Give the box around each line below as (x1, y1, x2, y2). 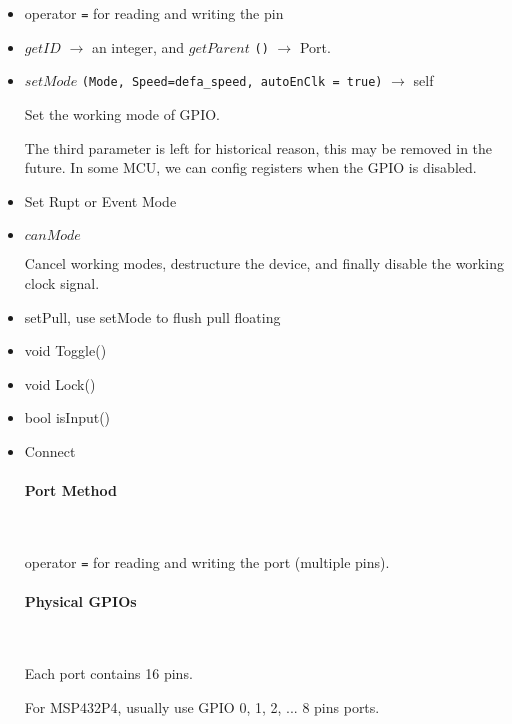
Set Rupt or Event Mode (24, 190, 177, 211)
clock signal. (24, 272, 100, 293)
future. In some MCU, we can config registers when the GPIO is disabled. (24, 157, 477, 178)
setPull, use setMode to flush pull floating (24, 306, 281, 327)
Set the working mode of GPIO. (24, 103, 220, 124)
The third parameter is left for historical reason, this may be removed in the (24, 137, 493, 158)
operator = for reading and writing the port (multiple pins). (24, 551, 390, 572)
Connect (24, 440, 76, 461)
